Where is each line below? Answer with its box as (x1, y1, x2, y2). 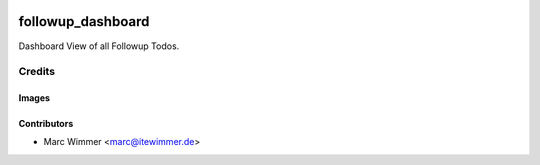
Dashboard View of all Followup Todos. (18, 40, 180, 52)
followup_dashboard (18, 13, 150, 30)
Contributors (18, 118, 74, 130)
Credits (18, 65, 55, 79)
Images (18, 92, 50, 104)
